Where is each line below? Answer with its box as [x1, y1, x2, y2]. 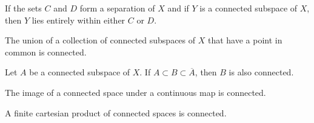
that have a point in [207, 34, 282, 46]
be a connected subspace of [29, 66, 130, 78]
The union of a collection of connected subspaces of [5, 34, 196, 46]
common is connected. [5, 45, 87, 58]
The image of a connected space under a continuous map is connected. [5, 86, 266, 98]
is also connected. [229, 66, 294, 78]
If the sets [5, 2, 42, 14]
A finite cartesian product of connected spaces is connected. [5, 106, 227, 119]
